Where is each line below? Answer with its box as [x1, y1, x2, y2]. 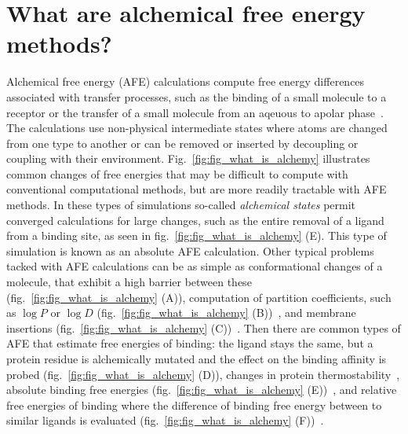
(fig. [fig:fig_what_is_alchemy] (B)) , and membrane [97, 304, 356, 321]
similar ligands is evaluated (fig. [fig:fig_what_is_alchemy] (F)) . [6, 412, 324, 428]
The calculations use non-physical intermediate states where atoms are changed [6, 120, 388, 136]
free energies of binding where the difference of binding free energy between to [6, 396, 382, 413]
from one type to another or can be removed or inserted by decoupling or [6, 134, 359, 151]
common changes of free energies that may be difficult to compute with [6, 165, 348, 182]
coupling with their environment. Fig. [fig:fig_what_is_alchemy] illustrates [6, 150, 370, 167]
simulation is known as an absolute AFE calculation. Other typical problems [6, 242, 374, 259]
